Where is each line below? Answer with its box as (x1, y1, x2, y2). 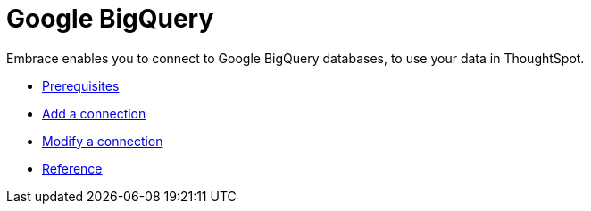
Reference (42, 160, 103, 176)
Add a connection (42, 105, 146, 121)
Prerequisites (42, 77, 120, 93)
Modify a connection (42, 133, 163, 149)
